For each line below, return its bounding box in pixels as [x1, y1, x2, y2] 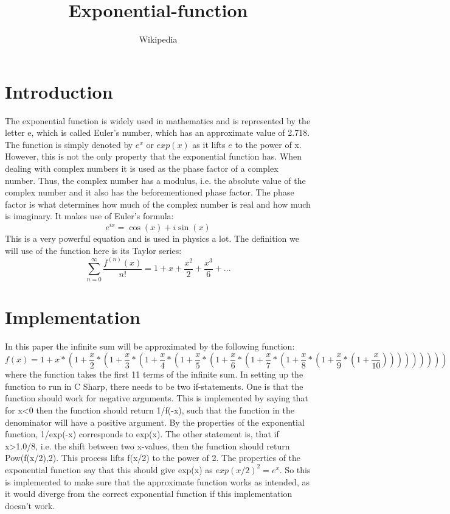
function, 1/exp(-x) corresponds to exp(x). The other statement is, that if [5, 428, 279, 440]
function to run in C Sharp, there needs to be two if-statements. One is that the [5, 379, 303, 392]
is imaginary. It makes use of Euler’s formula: [5, 209, 174, 222]
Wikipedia [139, 33, 178, 46]
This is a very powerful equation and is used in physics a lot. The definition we [5, 232, 299, 245]
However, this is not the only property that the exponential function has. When [5, 150, 302, 163]
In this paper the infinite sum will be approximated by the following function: [5, 339, 295, 352]
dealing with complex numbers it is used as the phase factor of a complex [5, 162, 279, 175]
